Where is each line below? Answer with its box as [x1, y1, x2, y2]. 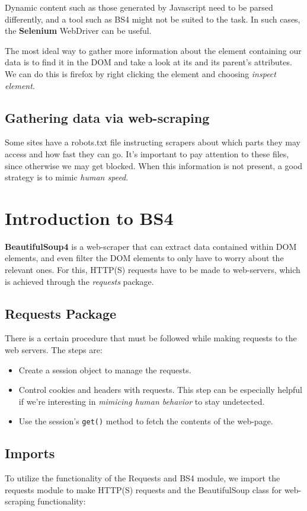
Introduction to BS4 [5, 205, 174, 230]
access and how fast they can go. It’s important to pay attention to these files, [5, 147, 289, 160]
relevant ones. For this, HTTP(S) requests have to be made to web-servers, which [5, 264, 300, 276]
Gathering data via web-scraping [5, 108, 210, 126]
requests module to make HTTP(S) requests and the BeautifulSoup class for [5, 483, 282, 496]
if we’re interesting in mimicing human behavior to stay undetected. [18, 395, 265, 407]
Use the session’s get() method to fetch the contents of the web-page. [18, 415, 273, 427]
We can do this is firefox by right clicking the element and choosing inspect [5, 67, 276, 80]
